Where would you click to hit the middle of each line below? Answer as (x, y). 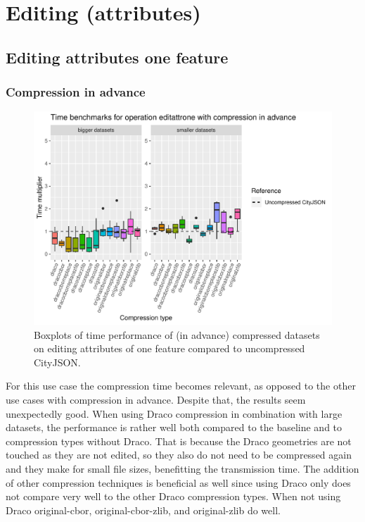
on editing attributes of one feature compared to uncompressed (169, 348)
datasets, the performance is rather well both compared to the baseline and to (174, 427)
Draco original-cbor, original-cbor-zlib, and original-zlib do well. (143, 510)
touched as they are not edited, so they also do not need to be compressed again (179, 455)
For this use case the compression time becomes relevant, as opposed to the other (181, 386)
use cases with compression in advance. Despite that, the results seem (156, 400)
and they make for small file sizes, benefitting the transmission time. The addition (182, 468)
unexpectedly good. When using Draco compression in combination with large (174, 413)
